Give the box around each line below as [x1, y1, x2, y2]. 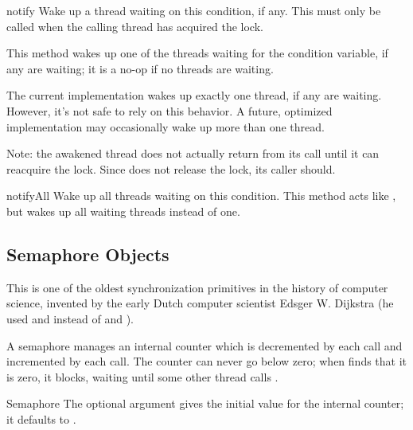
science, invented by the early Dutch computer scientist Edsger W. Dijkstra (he [6, 295, 394, 311]
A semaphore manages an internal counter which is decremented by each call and [6, 337, 403, 354]
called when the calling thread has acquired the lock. [6, 18, 263, 34]
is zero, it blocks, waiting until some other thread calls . [6, 368, 279, 385]
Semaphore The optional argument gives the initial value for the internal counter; [6, 395, 404, 412]
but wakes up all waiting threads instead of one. [6, 202, 240, 219]
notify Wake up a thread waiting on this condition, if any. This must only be [6, 2, 381, 18]
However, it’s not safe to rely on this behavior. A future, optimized [6, 102, 333, 119]
